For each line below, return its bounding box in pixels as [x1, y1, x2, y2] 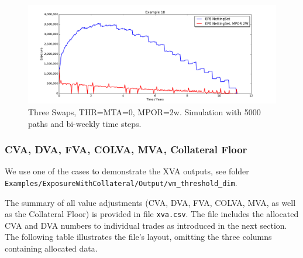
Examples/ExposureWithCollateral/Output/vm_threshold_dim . [5, 176, 237, 188]
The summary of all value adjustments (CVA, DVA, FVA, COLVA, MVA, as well [5, 196, 296, 208]
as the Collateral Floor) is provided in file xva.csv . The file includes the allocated [5, 208, 299, 220]
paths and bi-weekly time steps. [28, 117, 142, 129]
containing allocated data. [5, 242, 98, 254]
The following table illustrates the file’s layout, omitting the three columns [5, 231, 272, 243]
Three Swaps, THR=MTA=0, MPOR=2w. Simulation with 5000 [28, 105, 261, 118]
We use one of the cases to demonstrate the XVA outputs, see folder [5, 165, 249, 177]
